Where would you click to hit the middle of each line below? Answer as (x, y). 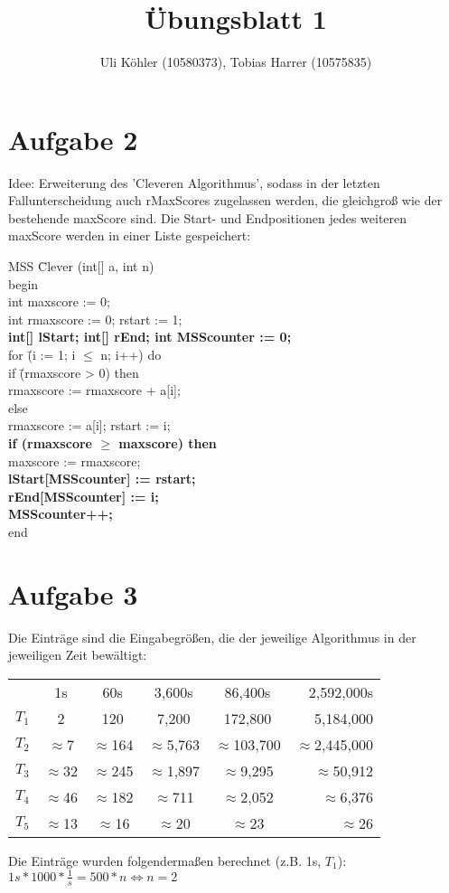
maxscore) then (168, 442)
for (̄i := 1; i (42, 354)
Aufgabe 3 (73, 593)
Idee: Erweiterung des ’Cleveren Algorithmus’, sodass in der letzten (194, 182)
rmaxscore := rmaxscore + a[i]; (94, 390)
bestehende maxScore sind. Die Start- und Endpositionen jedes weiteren (208, 217)
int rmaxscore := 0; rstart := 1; (95, 319)
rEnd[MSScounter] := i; (84, 496)
